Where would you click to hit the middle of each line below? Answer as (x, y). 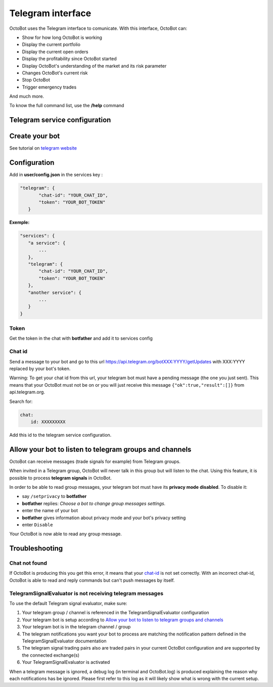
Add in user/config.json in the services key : (56, 175)
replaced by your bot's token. (40, 369)
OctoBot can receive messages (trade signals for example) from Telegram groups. (95, 461)
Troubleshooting (36, 548)
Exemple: (19, 222)
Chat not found (28, 563)
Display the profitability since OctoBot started (70, 59)
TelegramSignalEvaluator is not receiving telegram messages (86, 593)
